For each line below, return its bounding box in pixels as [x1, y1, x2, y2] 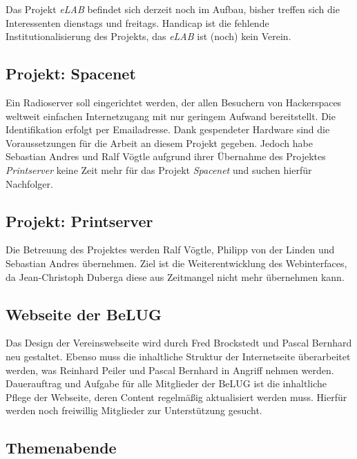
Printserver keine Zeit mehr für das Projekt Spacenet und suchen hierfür [6, 162, 312, 177]
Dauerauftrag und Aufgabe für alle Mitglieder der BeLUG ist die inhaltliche [6, 376, 327, 391]
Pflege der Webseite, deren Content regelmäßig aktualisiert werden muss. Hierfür [6, 389, 347, 404]
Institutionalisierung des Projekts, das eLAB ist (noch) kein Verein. [6, 29, 291, 43]
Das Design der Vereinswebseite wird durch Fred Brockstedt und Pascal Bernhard [6, 335, 352, 350]
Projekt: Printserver [6, 210, 153, 231]
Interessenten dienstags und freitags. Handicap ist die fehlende [6, 15, 269, 30]
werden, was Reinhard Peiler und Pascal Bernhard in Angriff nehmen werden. [6, 362, 334, 377]
